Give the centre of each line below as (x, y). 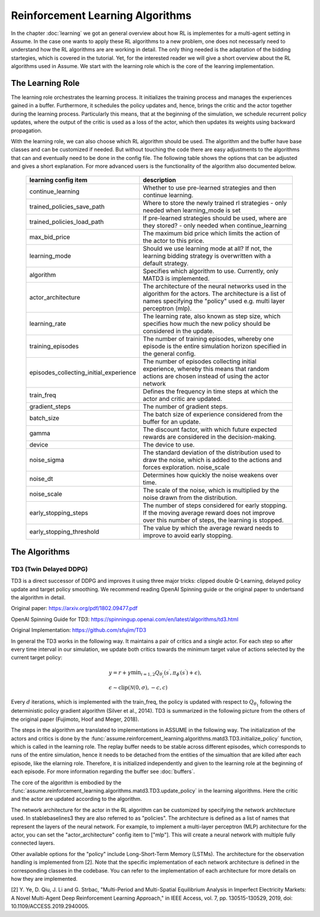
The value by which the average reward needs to (211, 528)
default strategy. (166, 263)
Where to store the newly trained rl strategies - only (215, 203)
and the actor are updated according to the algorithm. (76, 799)
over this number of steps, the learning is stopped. (213, 520)
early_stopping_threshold (64, 531)
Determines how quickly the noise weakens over (210, 475)
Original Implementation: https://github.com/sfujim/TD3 (79, 630)
